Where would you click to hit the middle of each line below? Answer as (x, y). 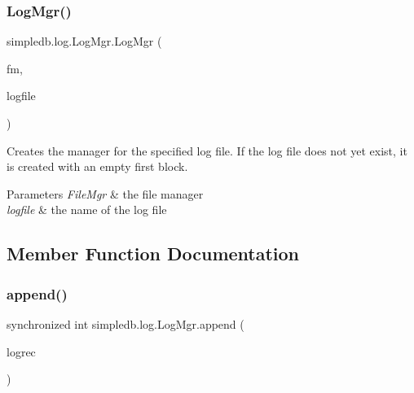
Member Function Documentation (153, 253)
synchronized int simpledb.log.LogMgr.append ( (126, 323)
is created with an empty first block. (97, 166)
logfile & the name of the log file (87, 210)
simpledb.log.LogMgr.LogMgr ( (84, 41)
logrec (21, 351)
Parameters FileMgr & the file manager (105, 193)
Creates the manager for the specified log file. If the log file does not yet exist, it (207, 150)
